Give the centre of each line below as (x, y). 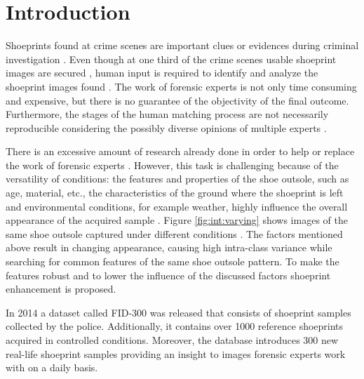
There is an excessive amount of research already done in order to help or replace (180, 151)
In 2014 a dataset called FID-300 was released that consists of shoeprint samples (178, 312)
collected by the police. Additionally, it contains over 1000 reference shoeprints (175, 326)
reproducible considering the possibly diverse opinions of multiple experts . (166, 127)
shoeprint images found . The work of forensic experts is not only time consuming (181, 86)
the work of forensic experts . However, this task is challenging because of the (172, 165)
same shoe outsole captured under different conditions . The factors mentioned (174, 233)
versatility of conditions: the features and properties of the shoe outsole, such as (177, 179)
